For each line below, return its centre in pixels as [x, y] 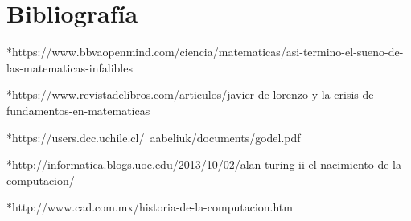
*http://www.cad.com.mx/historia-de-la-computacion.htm [150, 207]
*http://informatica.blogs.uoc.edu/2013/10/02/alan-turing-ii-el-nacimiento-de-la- [206, 164]
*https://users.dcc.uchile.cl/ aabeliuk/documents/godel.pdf [154, 137]
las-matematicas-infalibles [70, 67]
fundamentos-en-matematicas [78, 110]
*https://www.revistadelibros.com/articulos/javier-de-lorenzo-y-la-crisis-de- [192, 94]
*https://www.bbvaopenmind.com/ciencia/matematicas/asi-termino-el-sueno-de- [205, 52]
